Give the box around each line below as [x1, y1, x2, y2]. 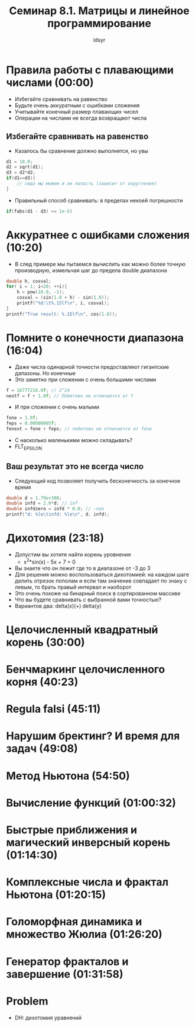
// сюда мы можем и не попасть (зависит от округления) [17, 181, 158, 186]
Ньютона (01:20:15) [6, 888, 106, 902]
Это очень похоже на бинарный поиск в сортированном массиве [14, 590, 181, 597]
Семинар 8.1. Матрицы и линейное [9, 4, 190, 18]
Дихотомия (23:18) [6, 532, 105, 545]
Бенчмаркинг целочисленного [6, 663, 165, 676]
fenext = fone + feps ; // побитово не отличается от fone [6, 426, 152, 432]
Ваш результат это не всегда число [6, 462, 144, 472]
